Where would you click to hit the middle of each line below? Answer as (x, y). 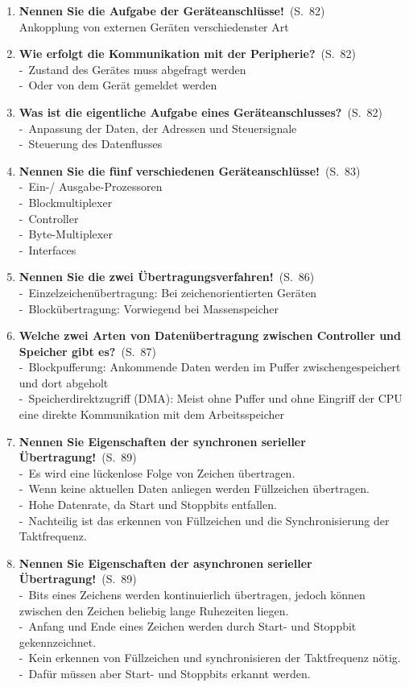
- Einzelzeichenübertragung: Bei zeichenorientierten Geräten (168, 292)
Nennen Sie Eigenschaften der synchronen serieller (162, 441)
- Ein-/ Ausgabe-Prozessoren (91, 186)
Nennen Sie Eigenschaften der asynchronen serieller (165, 563)
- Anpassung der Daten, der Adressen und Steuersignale (158, 128)
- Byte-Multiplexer (66, 234)
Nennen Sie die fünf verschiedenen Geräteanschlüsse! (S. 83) (190, 170)
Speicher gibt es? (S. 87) (88, 351)
